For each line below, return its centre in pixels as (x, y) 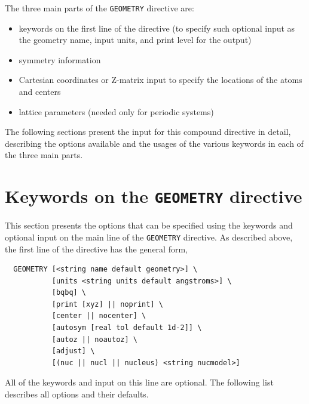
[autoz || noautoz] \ (94, 339)
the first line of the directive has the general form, (96, 249)
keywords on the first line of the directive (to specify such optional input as (157, 28)
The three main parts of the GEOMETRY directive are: (100, 8)
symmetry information (60, 59)
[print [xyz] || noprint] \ (107, 304)
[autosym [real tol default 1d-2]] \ (127, 328)
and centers (40, 92)
